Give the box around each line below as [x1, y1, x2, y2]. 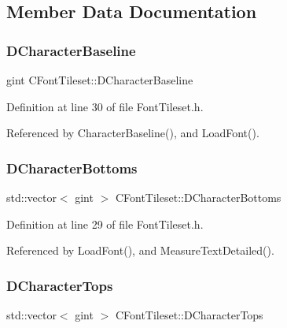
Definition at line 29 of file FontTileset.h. [6, 215, 204, 232]
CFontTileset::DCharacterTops [115, 307, 263, 322]
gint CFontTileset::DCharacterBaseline [6, 72, 193, 88]
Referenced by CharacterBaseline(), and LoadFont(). [6, 125, 259, 141]
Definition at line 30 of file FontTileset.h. [6, 98, 204, 114]
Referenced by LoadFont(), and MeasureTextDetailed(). [6, 242, 274, 259]
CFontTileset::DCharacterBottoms [115, 189, 281, 205]
